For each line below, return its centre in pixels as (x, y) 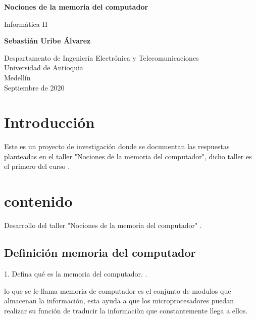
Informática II (26, 24)
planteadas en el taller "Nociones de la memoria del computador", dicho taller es (128, 156)
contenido (38, 201)
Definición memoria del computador (100, 253)
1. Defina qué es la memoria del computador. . (76, 273)
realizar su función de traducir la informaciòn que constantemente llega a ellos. (126, 310)
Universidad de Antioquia (44, 67)
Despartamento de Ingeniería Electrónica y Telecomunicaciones (101, 57)
